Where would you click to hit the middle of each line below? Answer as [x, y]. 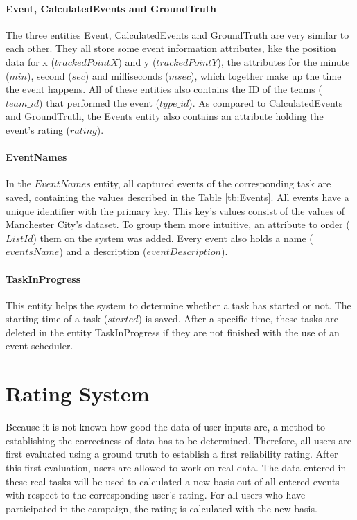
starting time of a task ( [57, 319]
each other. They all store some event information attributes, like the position [171, 48]
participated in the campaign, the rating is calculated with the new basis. [162, 508]
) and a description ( [103, 251]
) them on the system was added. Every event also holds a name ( [173, 237]
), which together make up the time [266, 75]
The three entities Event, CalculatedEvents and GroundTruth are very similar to [177, 34]
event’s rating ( [38, 129]
